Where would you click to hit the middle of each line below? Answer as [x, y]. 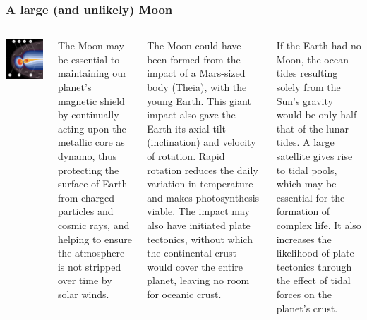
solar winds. [83, 294]
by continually [88, 115]
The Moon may [91, 45]
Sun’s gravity [305, 100]
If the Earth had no [319, 45]
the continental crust [192, 253]
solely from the [308, 87]
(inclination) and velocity [201, 142]
